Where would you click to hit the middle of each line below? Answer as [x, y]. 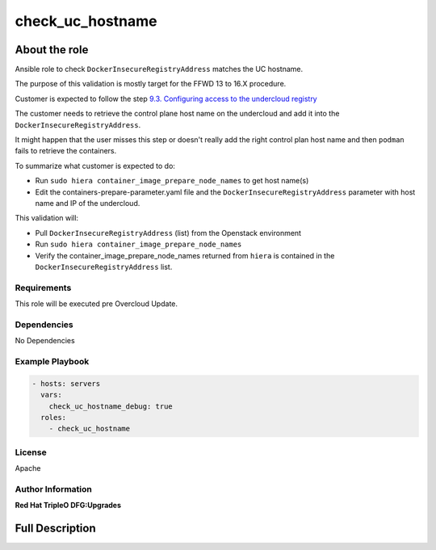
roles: [54, 417]
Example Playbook [52, 361]
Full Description [55, 528]
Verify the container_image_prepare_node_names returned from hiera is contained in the [185, 255]
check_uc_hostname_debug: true [111, 406]
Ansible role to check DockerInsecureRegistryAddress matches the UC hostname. [159, 69]
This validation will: [47, 218]
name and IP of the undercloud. [88, 203]
